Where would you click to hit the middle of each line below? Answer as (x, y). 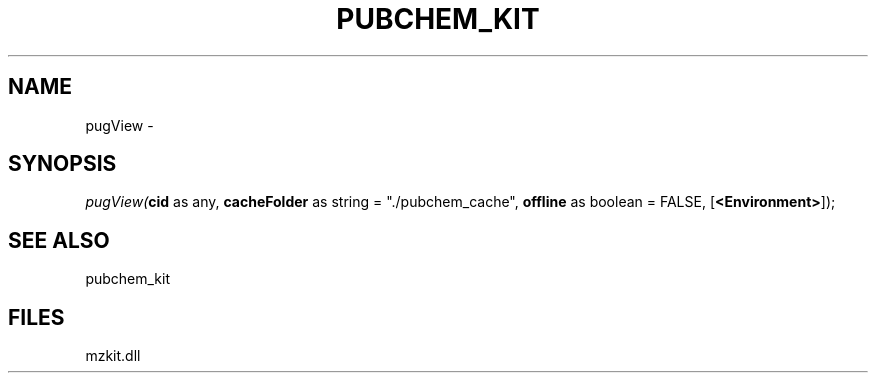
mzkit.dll (113, 356)
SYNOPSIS (62, 164)
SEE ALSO (59, 240)
